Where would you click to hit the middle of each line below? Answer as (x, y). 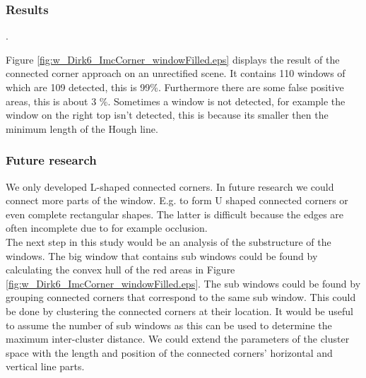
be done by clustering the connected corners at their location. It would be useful (179, 311)
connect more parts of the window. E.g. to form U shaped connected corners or (177, 200)
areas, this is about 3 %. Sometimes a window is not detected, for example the (176, 101)
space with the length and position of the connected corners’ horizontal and (169, 352)
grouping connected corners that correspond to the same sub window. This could (181, 297)
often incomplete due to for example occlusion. (107, 228)
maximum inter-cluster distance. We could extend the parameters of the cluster (178, 339)
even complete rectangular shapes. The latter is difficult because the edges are (175, 214)
